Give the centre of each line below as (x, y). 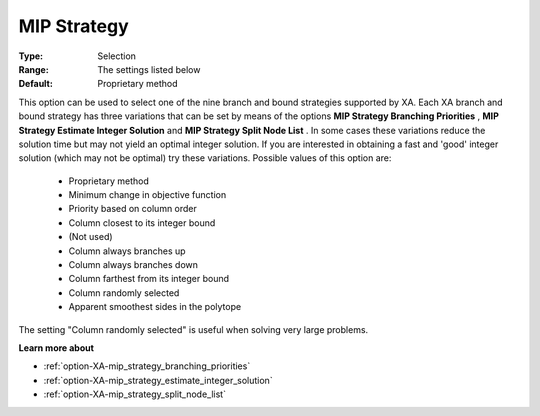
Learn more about (56, 347)
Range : (33, 69)
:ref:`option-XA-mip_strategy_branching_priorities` (147, 366)
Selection (117, 56)
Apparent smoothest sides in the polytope (155, 307)
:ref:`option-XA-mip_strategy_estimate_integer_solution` (158, 380)
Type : (31, 56)
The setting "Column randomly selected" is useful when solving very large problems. (193, 329)
